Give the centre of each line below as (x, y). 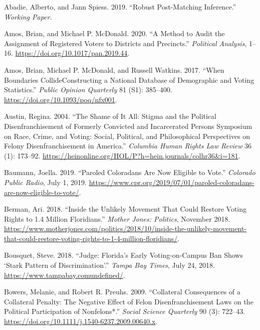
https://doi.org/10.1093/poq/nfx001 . (61, 99)
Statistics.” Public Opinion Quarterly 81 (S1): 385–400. (88, 90)
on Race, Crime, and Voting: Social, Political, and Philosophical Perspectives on (127, 136)
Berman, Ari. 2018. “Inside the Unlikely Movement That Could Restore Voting (125, 209)
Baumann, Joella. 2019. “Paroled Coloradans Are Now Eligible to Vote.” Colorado (130, 172)
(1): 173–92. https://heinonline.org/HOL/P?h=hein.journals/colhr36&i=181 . (122, 155)
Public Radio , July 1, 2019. (45, 182)
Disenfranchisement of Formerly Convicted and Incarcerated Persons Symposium (128, 126)
